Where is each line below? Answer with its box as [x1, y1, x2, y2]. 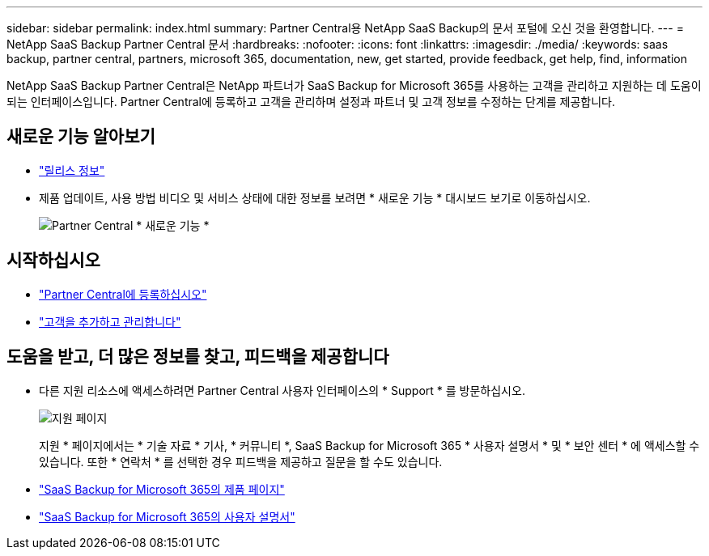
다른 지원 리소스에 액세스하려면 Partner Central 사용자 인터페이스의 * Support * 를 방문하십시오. [39, 383, 525, 397]
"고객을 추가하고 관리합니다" [39, 314, 181, 329]
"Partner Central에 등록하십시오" [39, 286, 207, 301]
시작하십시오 [6, 250, 100, 271]
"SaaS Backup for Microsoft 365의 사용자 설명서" [39, 509, 295, 524]
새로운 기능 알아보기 [6, 126, 155, 147]
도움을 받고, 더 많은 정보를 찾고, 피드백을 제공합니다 [6, 346, 389, 367]
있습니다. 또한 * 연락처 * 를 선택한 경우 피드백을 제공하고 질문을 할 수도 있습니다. [39, 454, 443, 469]
